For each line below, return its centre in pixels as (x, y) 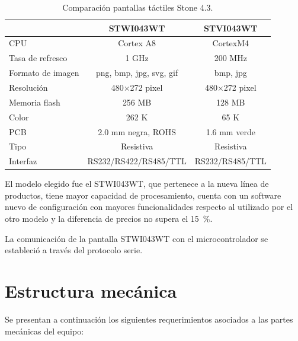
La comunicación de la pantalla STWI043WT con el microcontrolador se (137, 238)
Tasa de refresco (38, 58)
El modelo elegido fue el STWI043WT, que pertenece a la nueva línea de (137, 184)
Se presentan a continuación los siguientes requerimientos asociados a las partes (149, 319)
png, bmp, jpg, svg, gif (137, 73)
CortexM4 (231, 43)
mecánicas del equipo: (44, 331)
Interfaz (23, 161)
